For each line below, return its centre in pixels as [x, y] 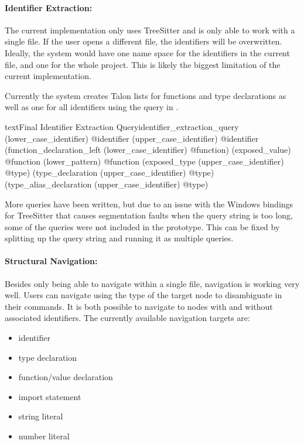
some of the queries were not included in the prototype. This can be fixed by [142, 226]
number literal [44, 436]
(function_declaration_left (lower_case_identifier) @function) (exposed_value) [148, 150]
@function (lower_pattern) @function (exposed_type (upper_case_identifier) [144, 161]
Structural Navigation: [51, 261]
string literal [41, 416]
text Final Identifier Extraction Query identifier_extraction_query [122, 126]
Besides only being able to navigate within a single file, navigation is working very [152, 283]
